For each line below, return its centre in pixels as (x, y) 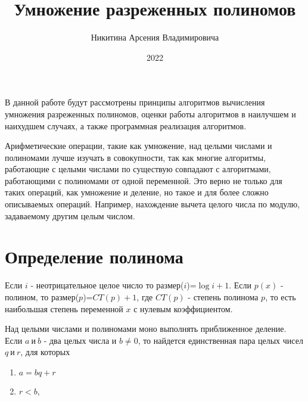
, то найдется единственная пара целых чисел (220, 340)
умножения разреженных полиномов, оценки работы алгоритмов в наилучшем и (150, 114)
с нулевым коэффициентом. (183, 308)
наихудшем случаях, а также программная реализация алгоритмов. (126, 125)
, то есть (281, 296)
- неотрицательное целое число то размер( (107, 285)
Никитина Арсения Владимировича (155, 37)
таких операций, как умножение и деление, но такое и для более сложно (137, 192)
